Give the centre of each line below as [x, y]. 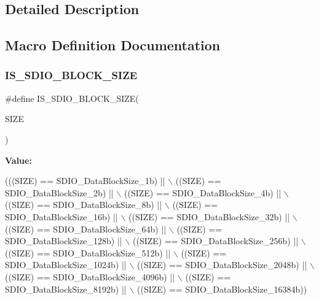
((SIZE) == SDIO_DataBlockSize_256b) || [216, 241]
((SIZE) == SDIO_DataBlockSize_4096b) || [90, 276]
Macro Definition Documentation [113, 45]
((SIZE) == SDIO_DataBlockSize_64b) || [86, 229]
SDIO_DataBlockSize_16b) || [61, 216]
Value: [18, 160]
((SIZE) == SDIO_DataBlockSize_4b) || [203, 192]
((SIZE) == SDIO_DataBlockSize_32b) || [209, 216]
